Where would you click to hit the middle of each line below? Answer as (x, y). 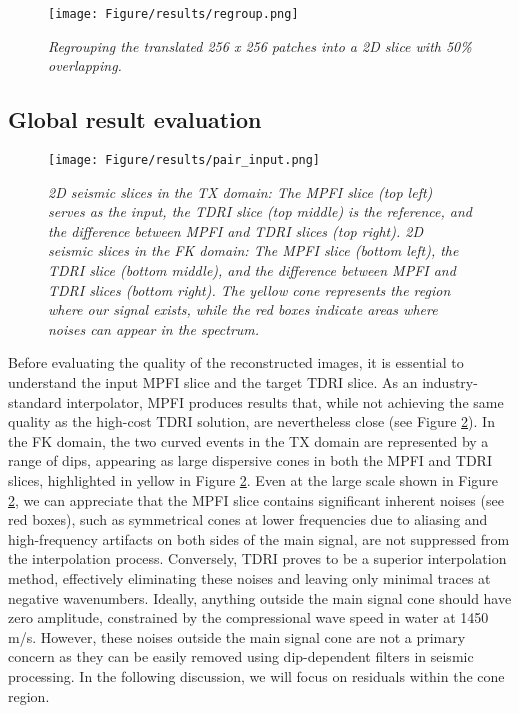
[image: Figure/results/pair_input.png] (184, 160)
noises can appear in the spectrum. (154, 328)
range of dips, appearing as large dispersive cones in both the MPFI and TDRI (250, 460)
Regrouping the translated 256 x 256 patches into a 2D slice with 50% (260, 45)
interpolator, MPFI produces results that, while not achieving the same (285, 401)
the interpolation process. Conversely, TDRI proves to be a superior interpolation (257, 558)
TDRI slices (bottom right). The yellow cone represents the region (249, 289)
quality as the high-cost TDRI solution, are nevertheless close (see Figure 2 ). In (251, 421)
